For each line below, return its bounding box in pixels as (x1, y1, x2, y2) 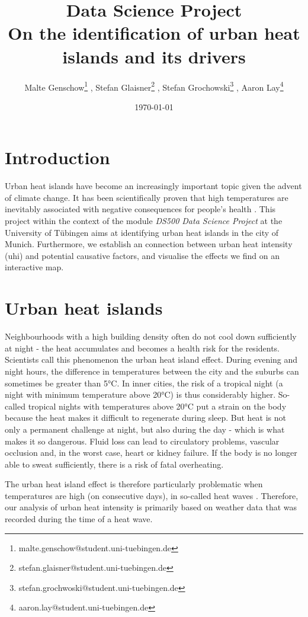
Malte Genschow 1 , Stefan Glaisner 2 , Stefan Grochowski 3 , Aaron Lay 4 (24, 79, 284, 93)
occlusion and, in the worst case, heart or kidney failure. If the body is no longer (5, 446, 297, 459)
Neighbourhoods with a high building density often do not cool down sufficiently (5, 330, 297, 343)
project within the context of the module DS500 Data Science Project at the (5, 215, 283, 227)
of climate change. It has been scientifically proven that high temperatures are (5, 191, 288, 203)
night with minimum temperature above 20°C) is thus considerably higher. (5, 388, 276, 401)
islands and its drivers (62, 44, 246, 68)
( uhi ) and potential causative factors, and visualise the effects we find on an (5, 249, 280, 261)
